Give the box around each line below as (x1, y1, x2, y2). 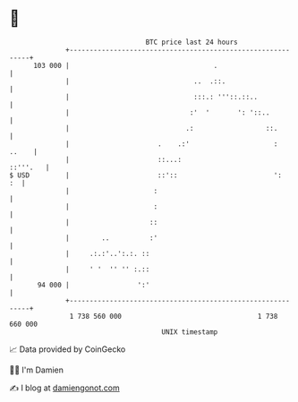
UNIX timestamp (161, 327, 218, 337)
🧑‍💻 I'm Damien (9, 364, 64, 375)
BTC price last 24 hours (145, 38, 239, 47)
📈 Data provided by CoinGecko (9, 344, 126, 355)
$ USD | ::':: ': (9, 170, 282, 180)
